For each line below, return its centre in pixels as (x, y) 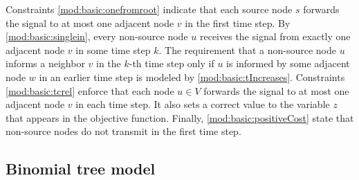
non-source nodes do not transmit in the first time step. (123, 131)
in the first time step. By (238, 22)
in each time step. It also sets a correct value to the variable (203, 104)
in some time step (113, 49)
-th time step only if (172, 63)
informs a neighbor (45, 63)
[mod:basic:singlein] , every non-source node (97, 36)
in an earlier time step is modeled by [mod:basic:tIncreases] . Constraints (192, 76)
